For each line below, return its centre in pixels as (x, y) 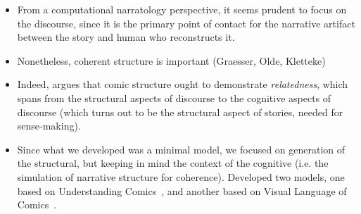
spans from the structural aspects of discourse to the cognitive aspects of (174, 97)
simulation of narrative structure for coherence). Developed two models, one (181, 176)
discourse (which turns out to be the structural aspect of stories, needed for (180, 112)
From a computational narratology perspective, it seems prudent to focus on (182, 9)
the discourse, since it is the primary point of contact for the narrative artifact (186, 23)
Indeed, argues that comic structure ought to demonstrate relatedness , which (183, 84)
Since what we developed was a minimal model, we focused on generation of (181, 149)
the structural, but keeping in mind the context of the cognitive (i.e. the (173, 163)
